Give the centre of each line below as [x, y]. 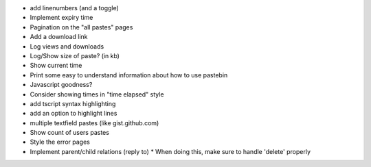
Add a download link [59, 37]
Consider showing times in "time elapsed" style [97, 94]
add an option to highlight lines [74, 114]
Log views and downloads [67, 46]
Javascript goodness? [61, 85]
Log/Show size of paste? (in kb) [75, 55]
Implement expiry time [61, 18]
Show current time [56, 66]
